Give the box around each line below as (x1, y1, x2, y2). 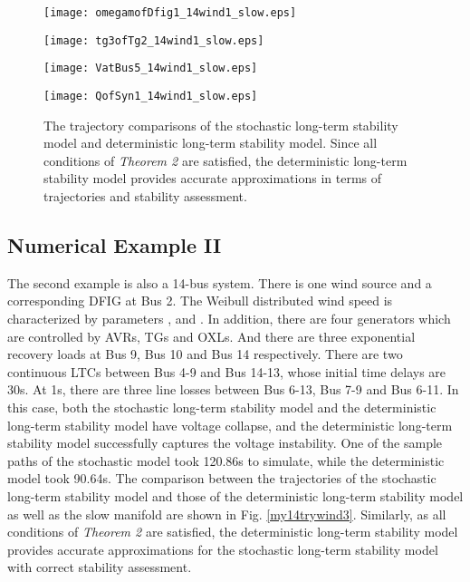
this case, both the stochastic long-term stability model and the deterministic (7, 397, 436, 416)
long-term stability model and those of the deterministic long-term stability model (7, 486, 464, 505)
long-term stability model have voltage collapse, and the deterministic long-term (7, 415, 453, 434)
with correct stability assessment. (7, 558, 192, 577)
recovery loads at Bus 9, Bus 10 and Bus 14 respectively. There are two (7, 344, 403, 364)
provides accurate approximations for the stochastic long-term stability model (7, 539, 438, 558)
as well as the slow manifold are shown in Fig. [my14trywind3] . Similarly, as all (7, 504, 446, 523)
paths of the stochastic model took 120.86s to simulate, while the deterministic (7, 451, 445, 470)
